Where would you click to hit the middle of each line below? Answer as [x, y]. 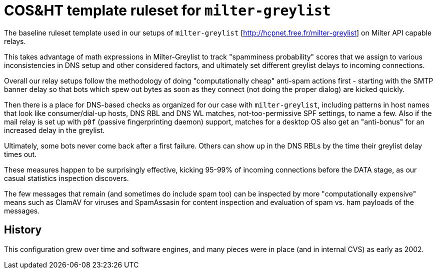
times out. [20, 154]
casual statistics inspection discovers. [66, 178]
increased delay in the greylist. [54, 130]
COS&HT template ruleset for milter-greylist [167, 10]
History [23, 230]
